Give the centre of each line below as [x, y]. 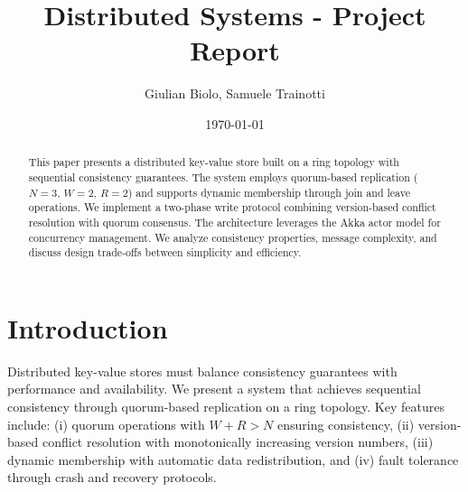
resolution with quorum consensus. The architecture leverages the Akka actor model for [234, 222]
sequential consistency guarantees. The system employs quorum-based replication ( [223, 176]
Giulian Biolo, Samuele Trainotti [235, 93]
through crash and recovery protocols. [112, 477]
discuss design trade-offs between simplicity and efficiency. [165, 252]
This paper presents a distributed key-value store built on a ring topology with [214, 162]
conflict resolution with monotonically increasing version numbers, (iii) [238, 442]
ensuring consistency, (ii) [346, 424]
